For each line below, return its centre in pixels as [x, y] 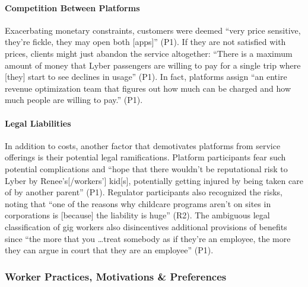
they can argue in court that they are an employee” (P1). [109, 250]
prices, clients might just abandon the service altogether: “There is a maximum [149, 53]
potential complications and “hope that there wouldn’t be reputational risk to [146, 168]
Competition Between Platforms [72, 7]
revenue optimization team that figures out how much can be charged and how [148, 88]
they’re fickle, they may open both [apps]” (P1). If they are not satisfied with [145, 42]
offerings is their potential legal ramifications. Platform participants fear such [145, 157]
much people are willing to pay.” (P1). [74, 100]
